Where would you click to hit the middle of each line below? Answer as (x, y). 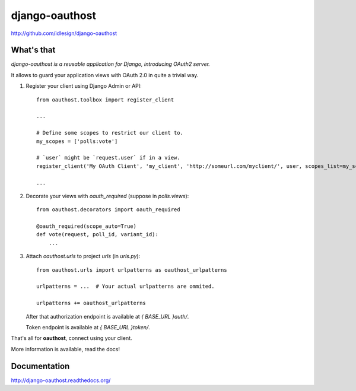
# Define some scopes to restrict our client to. (110, 133)
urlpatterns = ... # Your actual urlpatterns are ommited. (125, 287)
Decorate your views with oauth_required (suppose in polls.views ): (107, 196)
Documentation (40, 366)
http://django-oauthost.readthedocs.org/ (61, 380)
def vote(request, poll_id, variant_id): (97, 235)
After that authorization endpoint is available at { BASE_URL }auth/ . (107, 316)
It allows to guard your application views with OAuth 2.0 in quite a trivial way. (105, 75)
